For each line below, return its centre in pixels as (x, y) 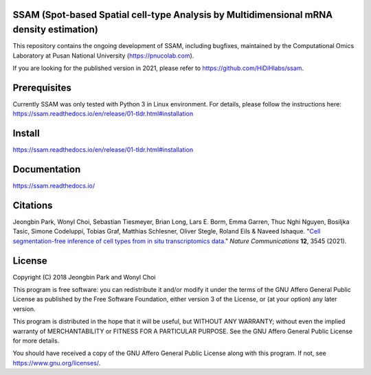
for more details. (36, 341)
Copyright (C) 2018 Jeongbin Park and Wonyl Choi (84, 277)
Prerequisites (42, 88)
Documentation (47, 169)
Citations (33, 205)
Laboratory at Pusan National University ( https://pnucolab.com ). (103, 56)
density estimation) (56, 30)
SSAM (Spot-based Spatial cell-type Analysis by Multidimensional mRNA (173, 15)
